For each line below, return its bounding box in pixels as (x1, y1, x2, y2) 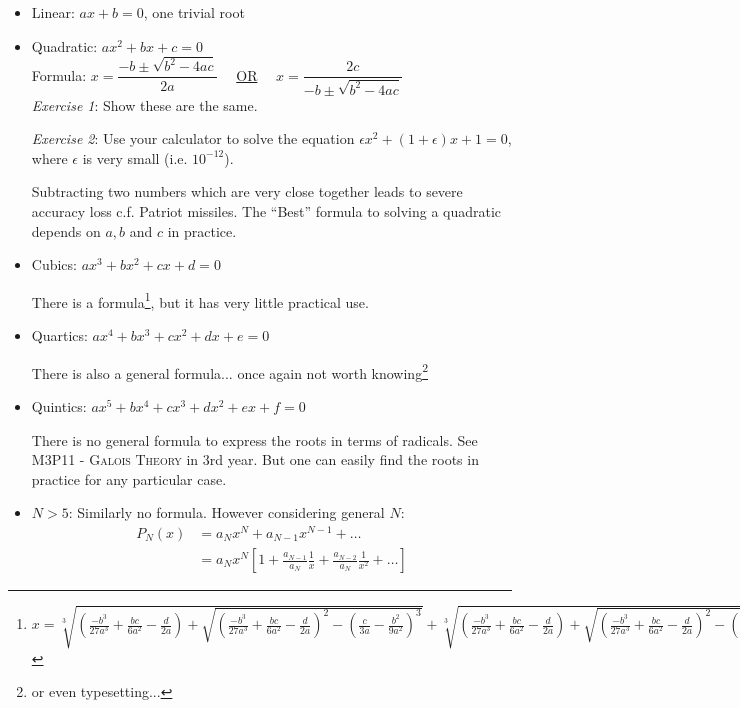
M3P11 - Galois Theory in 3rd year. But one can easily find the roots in (31, 449, 479, 470)
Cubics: (31, 254, 77, 275)
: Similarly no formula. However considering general (68, 502, 385, 523)
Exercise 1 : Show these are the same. (31, 94, 258, 115)
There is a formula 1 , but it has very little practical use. (31, 288, 369, 312)
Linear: (31, 2, 75, 22)
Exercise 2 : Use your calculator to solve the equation (31, 128, 355, 149)
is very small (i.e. (82, 147, 188, 168)
